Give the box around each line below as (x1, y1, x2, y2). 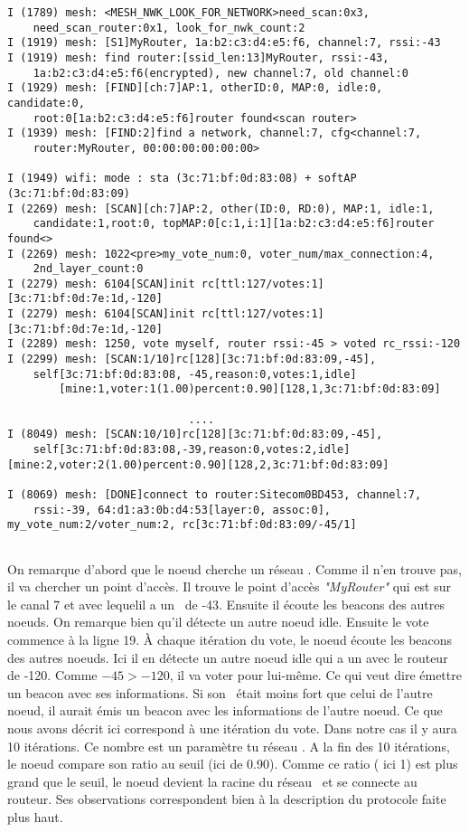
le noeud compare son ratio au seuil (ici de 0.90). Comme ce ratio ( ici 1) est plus (7, 754, 458, 773)
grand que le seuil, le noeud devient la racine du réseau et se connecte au (7, 771, 417, 790)
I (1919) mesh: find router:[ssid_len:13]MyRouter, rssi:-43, (7, 51, 389, 64)
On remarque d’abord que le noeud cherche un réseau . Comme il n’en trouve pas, (7, 559, 462, 578)
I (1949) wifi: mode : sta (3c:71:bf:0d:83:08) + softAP (7, 172, 357, 185)
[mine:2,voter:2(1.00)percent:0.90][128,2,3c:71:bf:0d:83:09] (7, 458, 389, 471)
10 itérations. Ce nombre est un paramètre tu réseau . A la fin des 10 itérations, (7, 736, 450, 755)
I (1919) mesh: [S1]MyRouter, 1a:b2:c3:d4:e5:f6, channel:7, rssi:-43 (7, 36, 441, 50)
